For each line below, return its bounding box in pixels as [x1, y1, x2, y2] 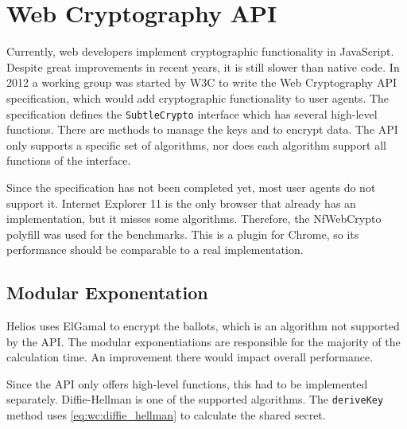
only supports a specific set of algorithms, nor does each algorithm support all [6, 136, 386, 153]
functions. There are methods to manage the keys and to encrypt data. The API [6, 121, 398, 138]
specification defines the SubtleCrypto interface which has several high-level [6, 105, 378, 122]
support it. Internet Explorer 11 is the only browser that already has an [6, 194, 356, 211]
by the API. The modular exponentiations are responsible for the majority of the [6, 333, 401, 349]
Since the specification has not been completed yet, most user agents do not [6, 178, 376, 195]
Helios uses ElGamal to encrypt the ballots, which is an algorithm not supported [6, 318, 400, 334]
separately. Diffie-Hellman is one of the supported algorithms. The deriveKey [6, 391, 384, 408]
